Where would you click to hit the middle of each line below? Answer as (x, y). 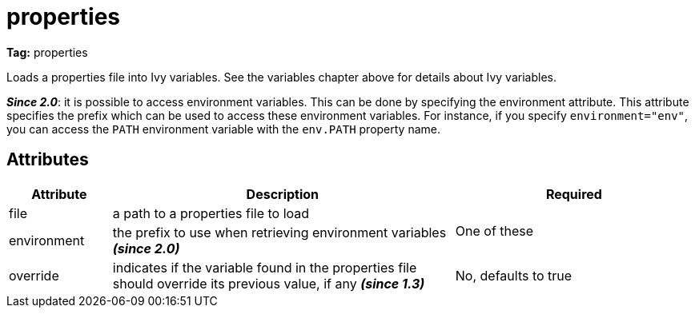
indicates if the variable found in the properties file (265, 267)
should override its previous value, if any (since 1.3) (269, 283)
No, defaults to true (514, 275)
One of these (494, 231)
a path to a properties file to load (211, 213)
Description (283, 194)
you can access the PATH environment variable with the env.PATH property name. (224, 129)
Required (574, 194)
